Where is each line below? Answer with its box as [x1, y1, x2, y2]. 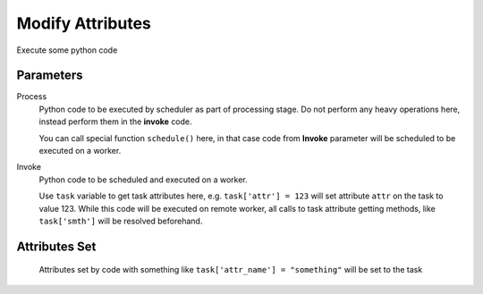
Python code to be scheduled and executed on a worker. [38, 174, 248, 185]
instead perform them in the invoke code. [38, 116, 192, 127]
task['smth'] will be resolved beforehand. [38, 215, 203, 226]
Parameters [16, 68, 83, 83]
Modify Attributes [16, 13, 152, 33]
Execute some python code [16, 45, 118, 55]
